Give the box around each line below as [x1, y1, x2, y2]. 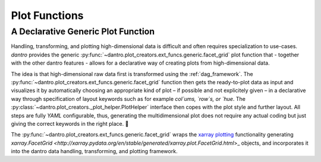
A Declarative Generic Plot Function [11, 26, 155, 37]
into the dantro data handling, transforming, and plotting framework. [11, 148, 178, 155]
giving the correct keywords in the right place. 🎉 [11, 120, 129, 127]
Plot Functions [11, 9, 84, 22]
